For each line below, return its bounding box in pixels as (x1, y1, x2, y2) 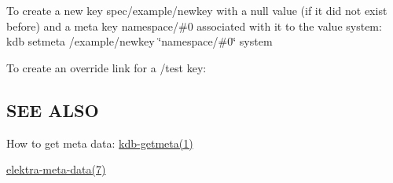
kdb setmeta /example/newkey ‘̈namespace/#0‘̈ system (6, 33, 273, 49)
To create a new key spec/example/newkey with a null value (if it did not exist (6, 2, 387, 18)
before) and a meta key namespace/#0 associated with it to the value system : (6, 17, 382, 34)
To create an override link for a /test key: (6, 59, 207, 75)
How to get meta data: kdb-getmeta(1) (6, 134, 193, 151)
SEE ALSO (6, 97, 99, 122)
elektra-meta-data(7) (6, 161, 106, 178)
